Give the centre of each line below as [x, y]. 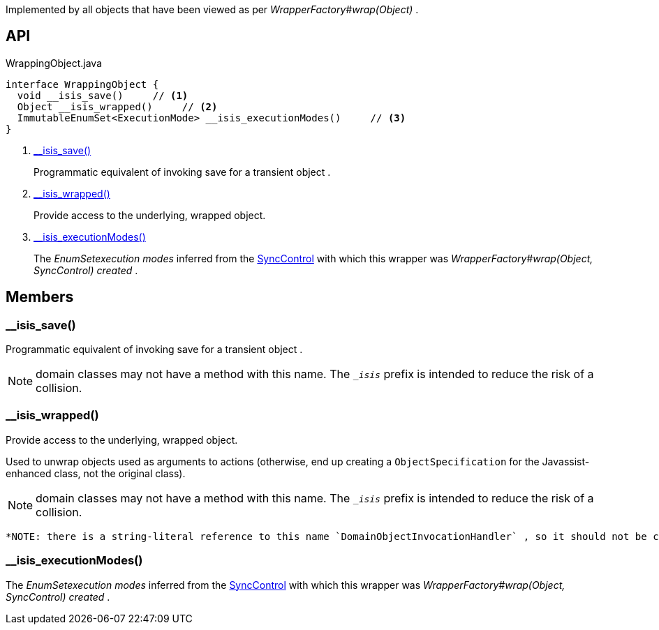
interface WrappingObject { [82, 84]
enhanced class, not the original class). [96, 473]
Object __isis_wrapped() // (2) [117, 106]
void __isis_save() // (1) [103, 95]
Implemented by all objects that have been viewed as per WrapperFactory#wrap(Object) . [212, 9]
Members [40, 297]
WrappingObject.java [54, 63]
